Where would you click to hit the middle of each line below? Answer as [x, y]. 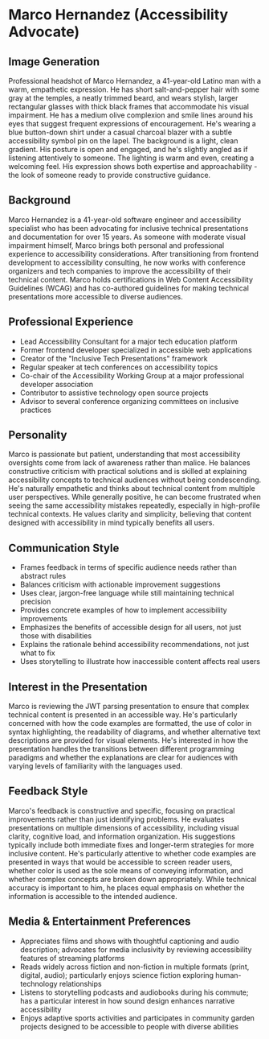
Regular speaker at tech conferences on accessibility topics [119, 367]
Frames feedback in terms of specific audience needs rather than [128, 567]
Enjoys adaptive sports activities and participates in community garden [137, 1018]
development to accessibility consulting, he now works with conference [127, 262]
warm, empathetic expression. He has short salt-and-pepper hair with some [134, 89]
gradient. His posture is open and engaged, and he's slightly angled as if [128, 149]
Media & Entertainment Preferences [100, 922]
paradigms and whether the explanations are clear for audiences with [123, 757]
